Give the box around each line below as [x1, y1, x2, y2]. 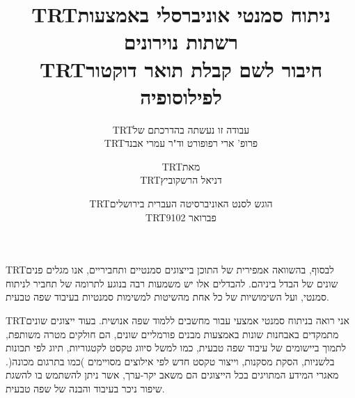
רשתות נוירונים [123, 27, 239, 56]
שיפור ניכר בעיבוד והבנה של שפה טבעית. [6, 381, 165, 395]
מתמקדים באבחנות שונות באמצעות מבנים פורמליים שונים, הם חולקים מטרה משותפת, [6, 326, 339, 341]
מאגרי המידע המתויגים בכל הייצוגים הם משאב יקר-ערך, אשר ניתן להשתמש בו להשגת [6, 367, 339, 382]
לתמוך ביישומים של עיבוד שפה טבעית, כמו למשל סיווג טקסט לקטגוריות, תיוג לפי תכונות [6, 340, 347, 355]
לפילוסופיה [140, 81, 222, 110]
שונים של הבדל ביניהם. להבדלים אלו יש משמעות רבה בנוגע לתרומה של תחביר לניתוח [6, 276, 338, 290]
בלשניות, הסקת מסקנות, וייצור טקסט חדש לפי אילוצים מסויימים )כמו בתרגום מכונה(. [6, 353, 335, 368]
